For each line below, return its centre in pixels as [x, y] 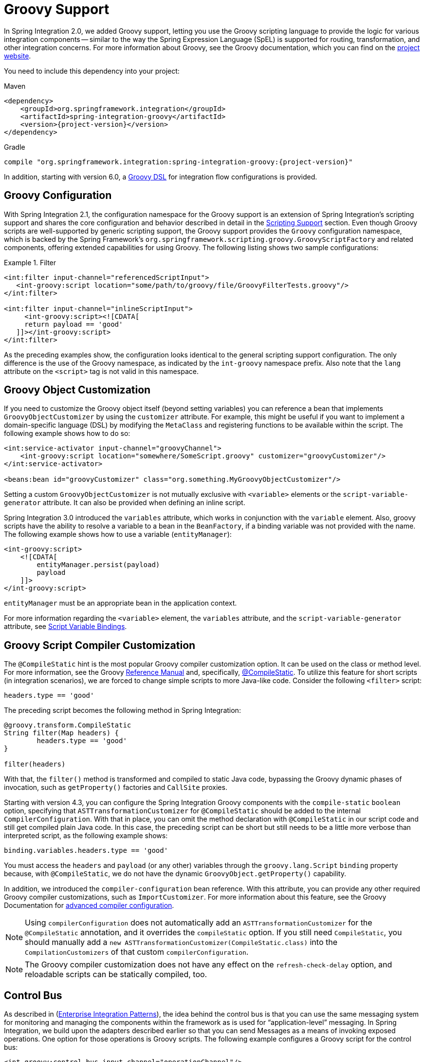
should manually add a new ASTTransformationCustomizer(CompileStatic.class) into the [181, 942]
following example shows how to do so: [67, 433]
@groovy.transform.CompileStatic [68, 725]
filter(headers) [35, 764]
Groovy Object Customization [77, 390]
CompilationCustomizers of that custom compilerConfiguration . [137, 952]
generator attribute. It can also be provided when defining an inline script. [125, 503]
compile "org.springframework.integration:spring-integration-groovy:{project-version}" [178, 162]
